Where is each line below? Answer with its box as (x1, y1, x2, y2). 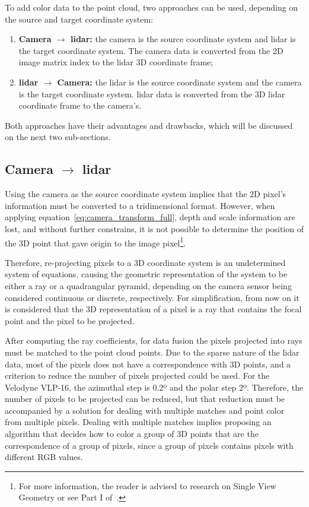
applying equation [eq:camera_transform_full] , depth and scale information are (5, 211, 295, 223)
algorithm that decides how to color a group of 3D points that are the (5, 427, 259, 440)
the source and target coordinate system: (5, 12, 153, 25)
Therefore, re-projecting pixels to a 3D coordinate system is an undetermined (5, 256, 286, 268)
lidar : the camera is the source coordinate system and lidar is (70, 33, 296, 45)
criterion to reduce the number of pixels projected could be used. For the (5, 369, 270, 382)
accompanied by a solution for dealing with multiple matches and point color (5, 404, 285, 416)
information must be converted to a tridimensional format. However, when (5, 199, 275, 211)
